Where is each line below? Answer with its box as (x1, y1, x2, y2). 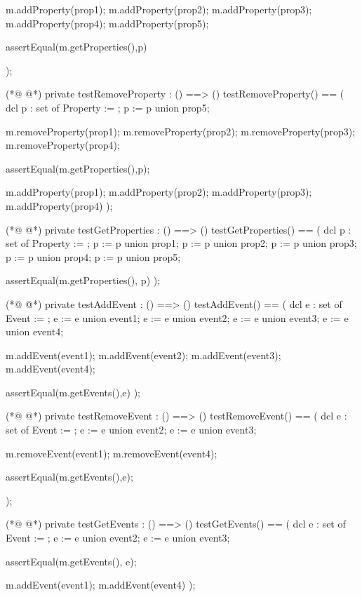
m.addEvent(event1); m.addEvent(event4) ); (6, 577, 196, 592)
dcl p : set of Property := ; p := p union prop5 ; (6, 100, 210, 114)
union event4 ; (6, 324, 64, 339)
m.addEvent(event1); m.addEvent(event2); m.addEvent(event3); (6, 347, 281, 362)
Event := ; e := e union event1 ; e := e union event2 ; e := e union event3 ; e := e (6, 310, 349, 325)
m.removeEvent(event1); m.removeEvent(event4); (6, 445, 217, 460)
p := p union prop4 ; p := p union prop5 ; (6, 249, 181, 264)
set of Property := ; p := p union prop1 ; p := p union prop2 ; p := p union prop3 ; (6, 236, 357, 250)
